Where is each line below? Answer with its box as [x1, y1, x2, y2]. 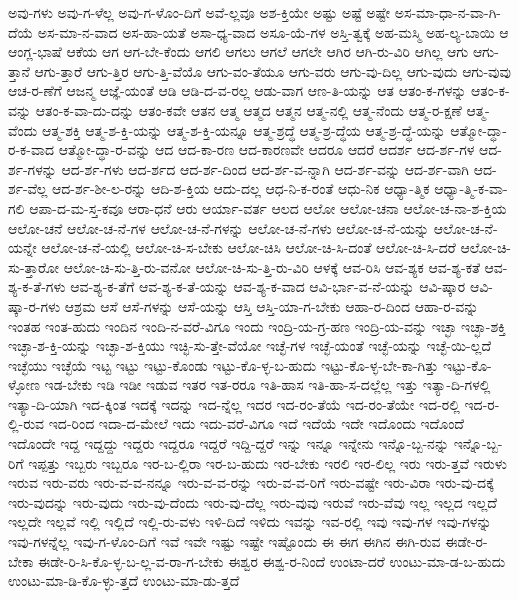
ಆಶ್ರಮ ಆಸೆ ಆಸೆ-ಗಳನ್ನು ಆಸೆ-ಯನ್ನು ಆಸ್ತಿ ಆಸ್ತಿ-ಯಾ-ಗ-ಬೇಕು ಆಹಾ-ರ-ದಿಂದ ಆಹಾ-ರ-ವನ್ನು [64, 295, 479, 316]
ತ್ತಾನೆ [8, 60, 30, 81]
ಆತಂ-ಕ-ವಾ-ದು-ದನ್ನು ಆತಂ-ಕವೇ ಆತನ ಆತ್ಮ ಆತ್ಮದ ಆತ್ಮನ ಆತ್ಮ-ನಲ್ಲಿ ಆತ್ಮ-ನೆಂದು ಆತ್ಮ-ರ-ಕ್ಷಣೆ [35, 99, 462, 120]
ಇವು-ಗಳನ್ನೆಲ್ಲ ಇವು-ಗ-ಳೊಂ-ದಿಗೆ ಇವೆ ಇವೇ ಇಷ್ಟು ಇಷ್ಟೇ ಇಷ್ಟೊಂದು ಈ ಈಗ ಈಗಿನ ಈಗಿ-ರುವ [8, 531, 441, 552]
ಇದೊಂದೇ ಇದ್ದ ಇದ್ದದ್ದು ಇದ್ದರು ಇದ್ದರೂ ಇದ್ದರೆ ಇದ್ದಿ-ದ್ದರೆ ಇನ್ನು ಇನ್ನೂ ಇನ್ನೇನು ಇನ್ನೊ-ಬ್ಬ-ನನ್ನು [8, 433, 450, 454]
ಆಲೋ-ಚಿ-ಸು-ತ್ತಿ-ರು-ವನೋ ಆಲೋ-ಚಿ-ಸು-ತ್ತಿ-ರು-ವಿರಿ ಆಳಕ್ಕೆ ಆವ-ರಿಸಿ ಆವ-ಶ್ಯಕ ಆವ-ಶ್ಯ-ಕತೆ [63, 256, 480, 277]
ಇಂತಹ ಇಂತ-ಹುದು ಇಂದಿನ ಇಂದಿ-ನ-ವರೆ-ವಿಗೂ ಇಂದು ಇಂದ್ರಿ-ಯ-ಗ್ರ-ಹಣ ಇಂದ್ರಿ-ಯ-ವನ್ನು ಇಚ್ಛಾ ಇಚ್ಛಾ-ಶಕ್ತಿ [8, 315, 506, 336]
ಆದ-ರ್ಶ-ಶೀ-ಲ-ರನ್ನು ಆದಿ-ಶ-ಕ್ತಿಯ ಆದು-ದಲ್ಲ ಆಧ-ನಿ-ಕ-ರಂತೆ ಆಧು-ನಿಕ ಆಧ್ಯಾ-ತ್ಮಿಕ [52, 178, 430, 199]
